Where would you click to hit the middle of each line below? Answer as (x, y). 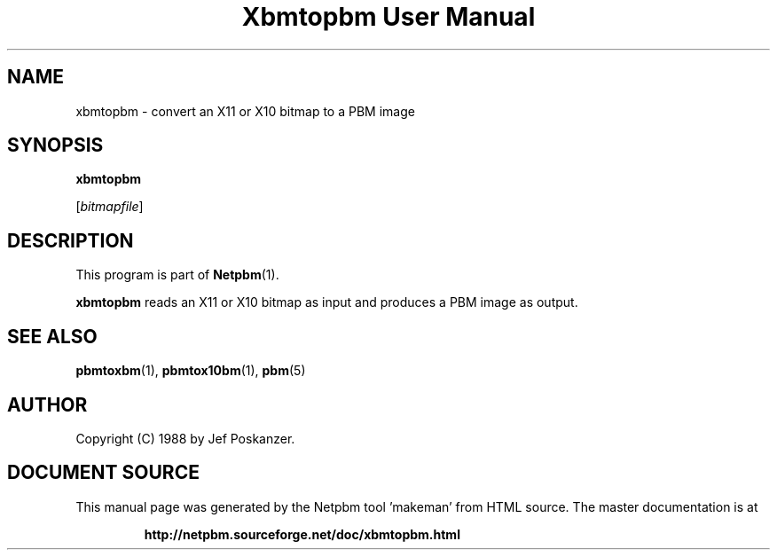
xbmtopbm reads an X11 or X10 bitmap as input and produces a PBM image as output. (327, 302)
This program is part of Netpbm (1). (177, 275)
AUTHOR (47, 404)
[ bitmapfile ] (110, 207)
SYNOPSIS (55, 145)
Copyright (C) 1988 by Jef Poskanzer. (185, 438)
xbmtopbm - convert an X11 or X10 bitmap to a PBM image (245, 111)
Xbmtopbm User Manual (388, 17)
